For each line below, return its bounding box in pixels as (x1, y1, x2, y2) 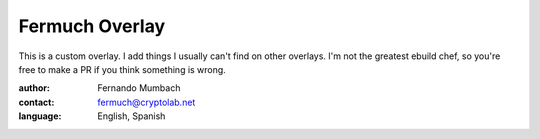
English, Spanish (97, 110, 166, 122)
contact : (18, 96, 55, 108)
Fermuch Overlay (18, 15, 166, 37)
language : (18, 110, 62, 122)
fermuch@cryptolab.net (97, 96, 196, 108)
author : (18, 82, 50, 94)
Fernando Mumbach (97, 82, 181, 94)
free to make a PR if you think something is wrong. (18, 63, 227, 75)
